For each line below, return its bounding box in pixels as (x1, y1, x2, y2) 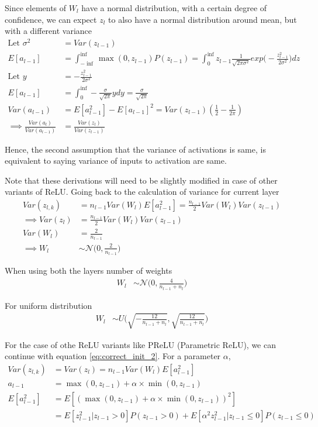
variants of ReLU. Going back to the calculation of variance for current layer (5, 185, 279, 198)
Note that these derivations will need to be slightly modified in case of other (5, 174, 278, 186)
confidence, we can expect (5, 13, 97, 25)
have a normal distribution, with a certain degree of (81, 2, 267, 13)
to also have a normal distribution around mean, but (108, 13, 297, 25)
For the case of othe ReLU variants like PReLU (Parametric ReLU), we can (5, 338, 276, 350)
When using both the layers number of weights (5, 264, 172, 277)
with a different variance (5, 25, 92, 37)
